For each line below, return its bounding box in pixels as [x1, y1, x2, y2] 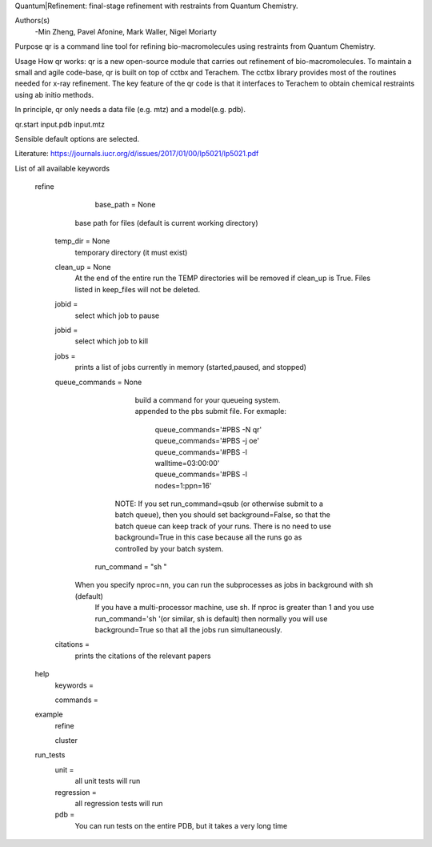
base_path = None [94, 200, 156, 210]
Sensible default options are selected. [14, 134, 140, 143]
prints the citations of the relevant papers [74, 651, 211, 660]
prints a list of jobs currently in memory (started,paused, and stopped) [74, 363, 307, 372]
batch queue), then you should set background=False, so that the [114, 510, 331, 520]
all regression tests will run [74, 799, 163, 809]
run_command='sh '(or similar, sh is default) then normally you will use [94, 613, 328, 624]
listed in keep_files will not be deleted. [74, 284, 200, 294]
